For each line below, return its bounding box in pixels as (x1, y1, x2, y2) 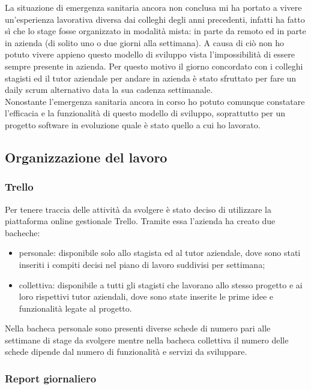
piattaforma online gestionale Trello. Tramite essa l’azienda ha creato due (5, 215, 276, 227)
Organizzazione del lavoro (5, 147, 168, 166)
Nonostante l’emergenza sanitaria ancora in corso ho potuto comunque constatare (5, 95, 305, 107)
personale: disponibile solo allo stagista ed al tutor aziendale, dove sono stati (19, 246, 301, 259)
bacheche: (5, 226, 40, 239)
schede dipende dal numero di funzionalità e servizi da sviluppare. (5, 345, 247, 358)
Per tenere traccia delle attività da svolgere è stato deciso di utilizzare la (5, 203, 271, 215)
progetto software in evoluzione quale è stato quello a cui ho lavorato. (5, 118, 261, 131)
